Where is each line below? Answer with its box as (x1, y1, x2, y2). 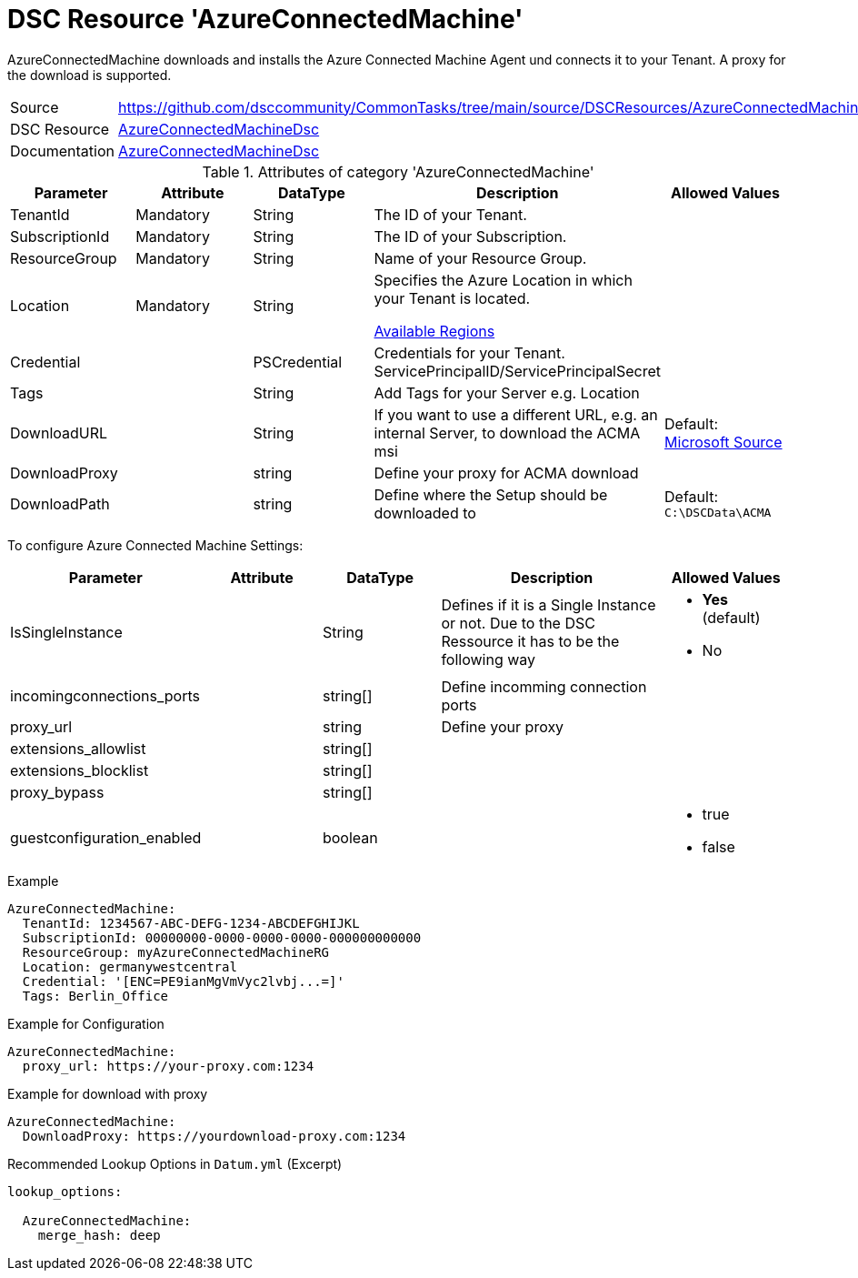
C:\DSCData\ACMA (664, 506, 772, 520)
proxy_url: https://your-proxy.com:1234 (22, 1058, 314, 1073)
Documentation (10, 141, 115, 160)
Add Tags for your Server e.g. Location (374, 383, 640, 402)
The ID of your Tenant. (374, 205, 527, 224)
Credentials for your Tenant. (374, 343, 565, 362)
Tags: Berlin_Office (22, 988, 169, 1003)
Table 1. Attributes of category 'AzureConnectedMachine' (202, 162, 594, 181)
